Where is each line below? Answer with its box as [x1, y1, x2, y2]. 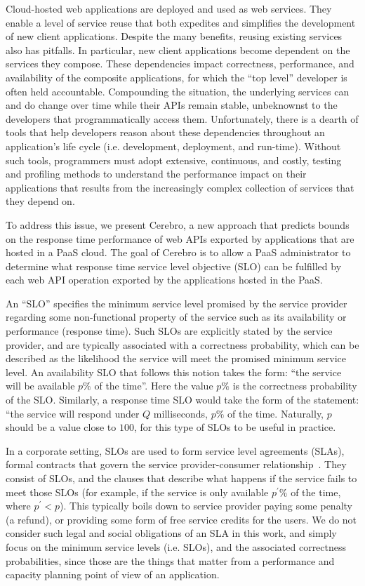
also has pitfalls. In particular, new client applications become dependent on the [6, 42, 350, 57]
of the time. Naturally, [227, 406, 324, 420]
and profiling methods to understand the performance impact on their [6, 166, 307, 181]
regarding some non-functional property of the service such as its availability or [6, 309, 347, 324]
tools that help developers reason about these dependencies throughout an [6, 125, 325, 140]
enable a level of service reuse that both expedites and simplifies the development [6, 15, 356, 29]
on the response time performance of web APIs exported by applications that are [6, 231, 354, 246]
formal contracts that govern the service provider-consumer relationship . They [6, 457, 347, 472]
